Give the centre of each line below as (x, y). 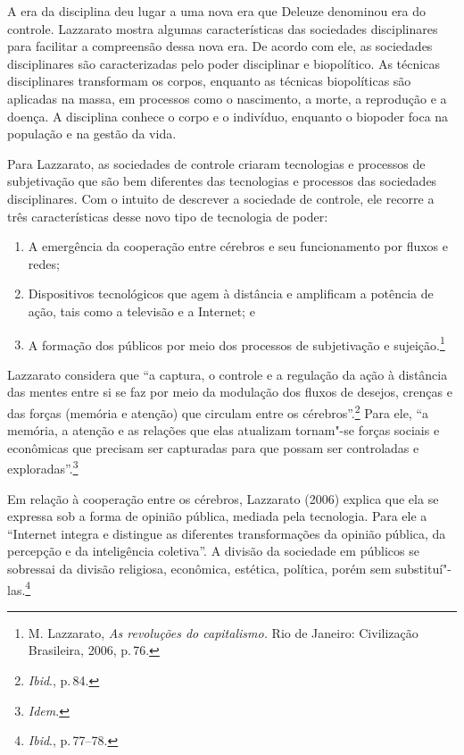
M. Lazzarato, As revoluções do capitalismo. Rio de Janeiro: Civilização (223, 632)
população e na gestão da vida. (92, 134)
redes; (44, 263)
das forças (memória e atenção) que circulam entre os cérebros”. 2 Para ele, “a (218, 411)
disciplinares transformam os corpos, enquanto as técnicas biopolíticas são (209, 81)
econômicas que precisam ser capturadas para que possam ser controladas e (213, 447)
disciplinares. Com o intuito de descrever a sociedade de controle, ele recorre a (221, 198)
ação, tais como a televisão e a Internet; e (141, 310)
